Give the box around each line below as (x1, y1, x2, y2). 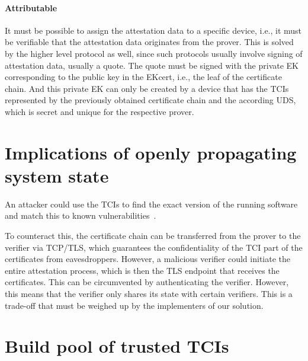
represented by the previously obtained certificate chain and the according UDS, (5, 94, 296, 106)
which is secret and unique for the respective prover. (5, 105, 194, 117)
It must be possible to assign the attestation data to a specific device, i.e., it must (5, 24, 302, 36)
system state (5, 163, 109, 187)
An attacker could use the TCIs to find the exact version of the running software (5, 197, 298, 210)
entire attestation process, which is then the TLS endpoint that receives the (5, 264, 280, 276)
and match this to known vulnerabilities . (5, 209, 156, 222)
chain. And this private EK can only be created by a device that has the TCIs (5, 82, 289, 94)
